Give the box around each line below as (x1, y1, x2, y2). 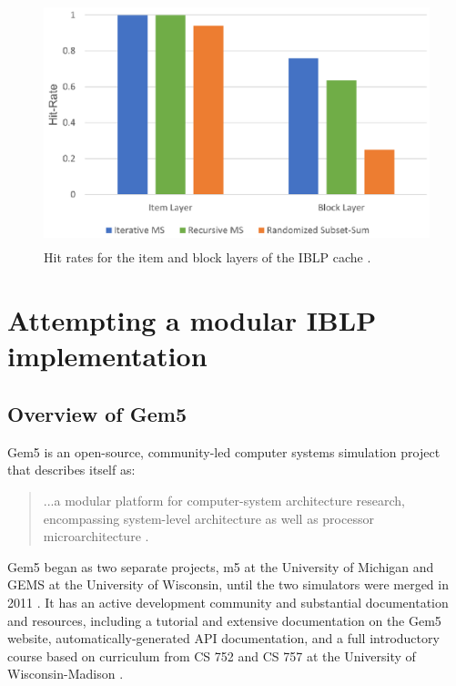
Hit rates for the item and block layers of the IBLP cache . (44, 248, 371, 267)
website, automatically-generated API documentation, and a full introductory (7, 629, 440, 648)
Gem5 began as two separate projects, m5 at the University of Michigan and (7, 557, 434, 576)
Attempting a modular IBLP (7, 302, 377, 339)
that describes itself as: (7, 460, 136, 479)
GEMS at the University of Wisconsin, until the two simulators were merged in (7, 575, 449, 594)
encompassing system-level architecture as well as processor (43, 508, 374, 527)
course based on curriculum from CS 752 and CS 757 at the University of (7, 646, 416, 665)
